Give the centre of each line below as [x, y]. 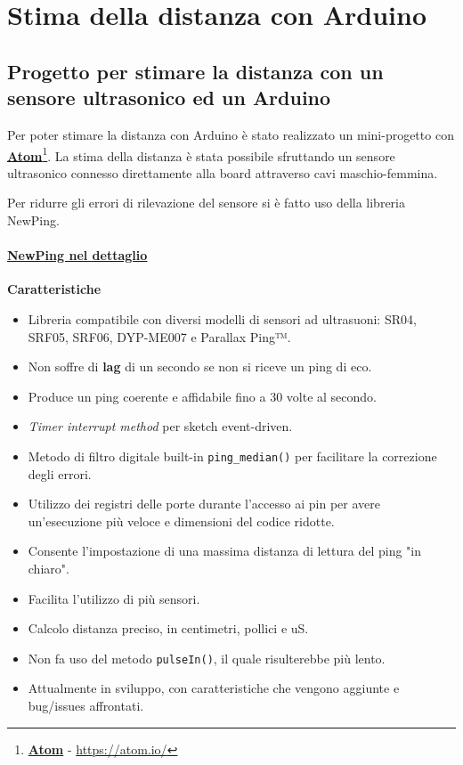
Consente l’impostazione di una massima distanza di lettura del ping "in [225, 551]
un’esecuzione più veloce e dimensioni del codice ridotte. [181, 521]
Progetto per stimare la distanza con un [195, 71]
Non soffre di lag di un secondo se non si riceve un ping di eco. [200, 366]
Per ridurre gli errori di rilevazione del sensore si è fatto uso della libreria [206, 203]
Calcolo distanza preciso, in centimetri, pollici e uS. [168, 628]
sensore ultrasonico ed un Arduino [169, 98]
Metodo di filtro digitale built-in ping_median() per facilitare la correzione [232, 456]
